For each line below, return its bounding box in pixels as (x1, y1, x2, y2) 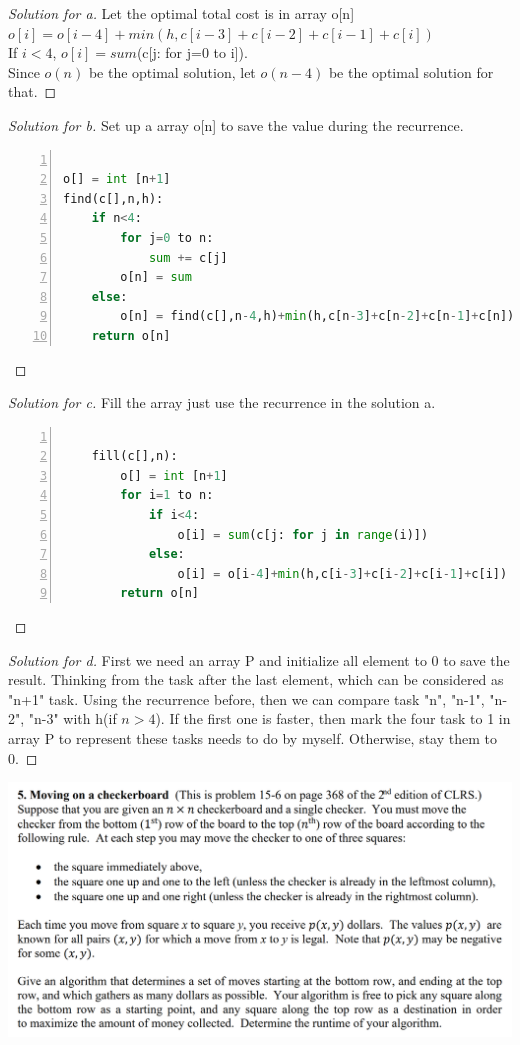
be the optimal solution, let (88, 61, 256, 82)
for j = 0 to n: (120, 230, 214, 245)
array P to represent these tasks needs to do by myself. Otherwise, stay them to (8, 728, 497, 748)
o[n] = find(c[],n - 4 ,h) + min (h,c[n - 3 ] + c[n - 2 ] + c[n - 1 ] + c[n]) (120, 309, 515, 324)
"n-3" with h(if (28, 708, 117, 729)
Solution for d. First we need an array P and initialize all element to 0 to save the (8, 649, 510, 670)
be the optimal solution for (328, 61, 494, 82)
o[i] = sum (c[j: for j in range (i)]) (177, 527, 429, 542)
